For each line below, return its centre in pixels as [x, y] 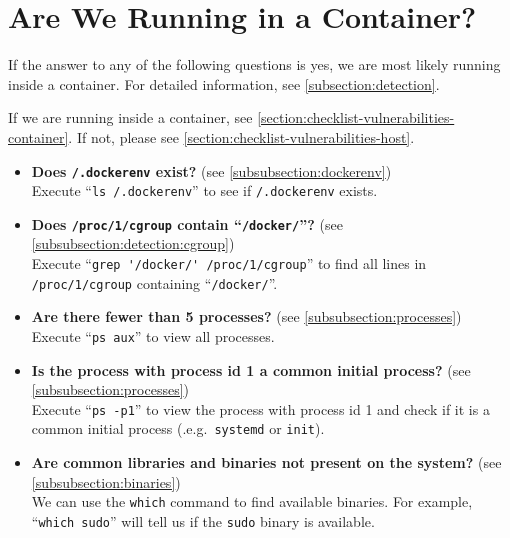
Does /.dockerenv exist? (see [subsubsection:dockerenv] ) [211, 170]
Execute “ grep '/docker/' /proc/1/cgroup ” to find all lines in [229, 263]
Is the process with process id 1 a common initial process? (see [251, 369]
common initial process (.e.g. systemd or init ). [178, 428]
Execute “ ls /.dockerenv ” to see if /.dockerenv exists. [204, 190]
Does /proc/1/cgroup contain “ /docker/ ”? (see [187, 223]
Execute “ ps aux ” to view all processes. [153, 335]
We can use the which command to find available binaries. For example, [252, 501]
